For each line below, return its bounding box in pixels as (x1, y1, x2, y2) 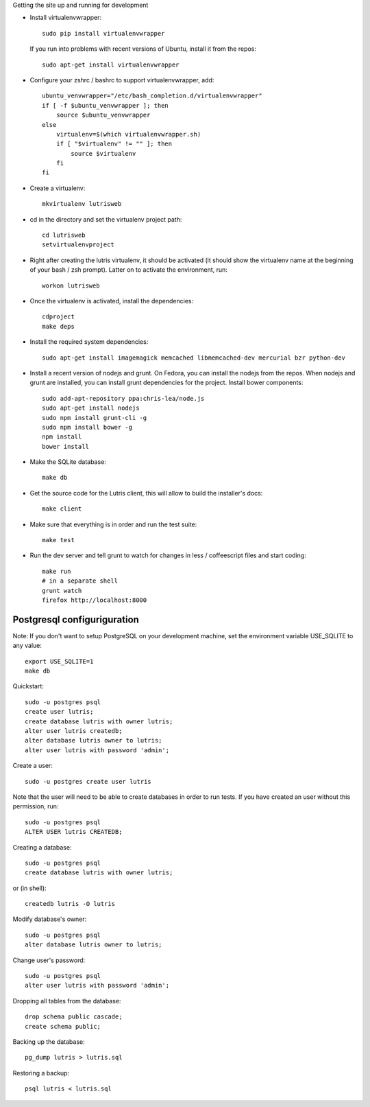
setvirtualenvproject (42, 241, 114, 248)
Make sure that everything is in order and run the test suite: (29, 520, 197, 528)
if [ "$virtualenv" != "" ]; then (56, 140, 173, 148)
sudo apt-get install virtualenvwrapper (42, 60, 180, 69)
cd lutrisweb (42, 231, 86, 240)
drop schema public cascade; (25, 1013, 123, 1021)
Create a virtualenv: (29, 184, 86, 192)
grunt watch (42, 587, 82, 594)
